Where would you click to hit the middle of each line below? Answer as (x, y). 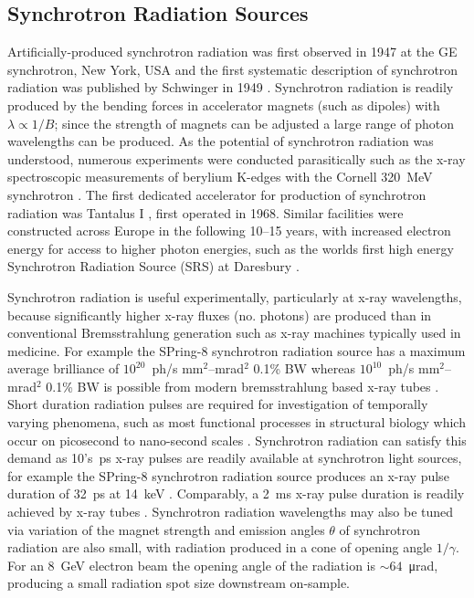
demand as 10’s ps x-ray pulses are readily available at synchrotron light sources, (235, 458)
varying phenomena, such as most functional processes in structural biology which (237, 422)
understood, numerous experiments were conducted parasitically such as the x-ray (237, 158)
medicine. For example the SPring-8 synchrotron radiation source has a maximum (237, 350)
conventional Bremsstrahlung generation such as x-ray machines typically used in (234, 333)
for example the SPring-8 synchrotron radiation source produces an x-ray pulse (228, 475)
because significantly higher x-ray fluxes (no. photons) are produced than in (220, 315)
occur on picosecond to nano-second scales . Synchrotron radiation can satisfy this (237, 440)
